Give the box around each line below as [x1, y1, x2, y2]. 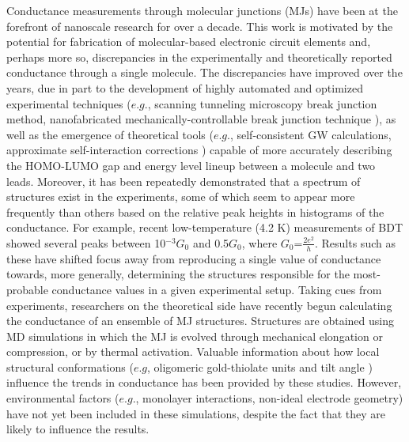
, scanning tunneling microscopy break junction [147, 95, 377, 111]
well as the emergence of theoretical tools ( [6, 126, 214, 142]
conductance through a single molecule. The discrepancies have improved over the [6, 64, 403, 81]
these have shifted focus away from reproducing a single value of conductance [6, 250, 381, 266]
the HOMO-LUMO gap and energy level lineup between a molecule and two [6, 157, 376, 173]
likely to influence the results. [6, 421, 150, 437]
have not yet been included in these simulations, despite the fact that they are [6, 405, 386, 421]
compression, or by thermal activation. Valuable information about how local [6, 343, 380, 360]
